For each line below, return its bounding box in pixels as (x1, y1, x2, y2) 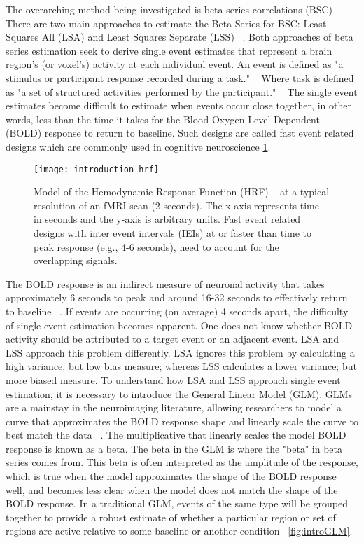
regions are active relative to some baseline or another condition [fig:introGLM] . (6, 523, 353, 538)
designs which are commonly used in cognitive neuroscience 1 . (6, 139, 271, 153)
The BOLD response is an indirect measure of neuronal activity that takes (6, 276, 325, 291)
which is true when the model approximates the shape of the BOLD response (6, 469, 337, 483)
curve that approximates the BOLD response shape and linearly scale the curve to (6, 413, 358, 428)
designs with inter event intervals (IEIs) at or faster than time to (34, 225, 311, 240)
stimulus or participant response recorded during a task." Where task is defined (6, 70, 354, 85)
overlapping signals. (34, 253, 118, 268)
